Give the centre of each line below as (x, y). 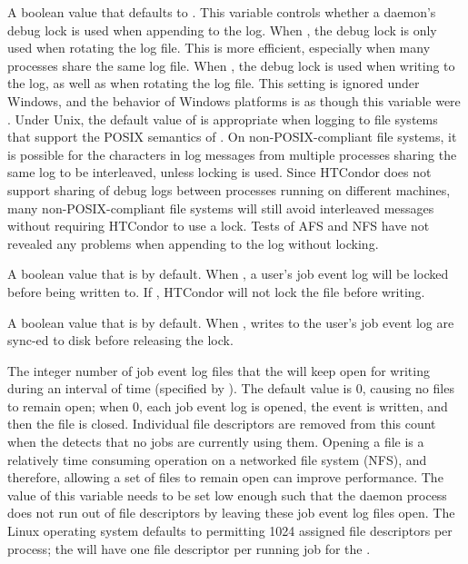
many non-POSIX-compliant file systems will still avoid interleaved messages (221, 208)
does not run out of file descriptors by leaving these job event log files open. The (231, 513)
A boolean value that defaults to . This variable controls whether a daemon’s (222, 12)
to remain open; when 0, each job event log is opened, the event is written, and (228, 406)
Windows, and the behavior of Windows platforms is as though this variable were (234, 100)
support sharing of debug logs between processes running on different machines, (229, 189)
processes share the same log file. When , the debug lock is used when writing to (231, 65)
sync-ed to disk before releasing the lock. (120, 340)
